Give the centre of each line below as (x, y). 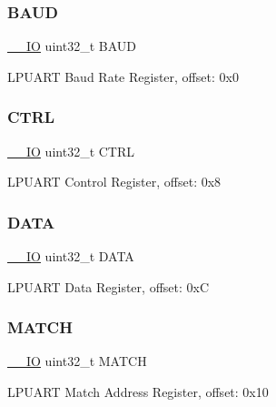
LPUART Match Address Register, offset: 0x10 (138, 392)
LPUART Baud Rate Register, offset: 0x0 (123, 76)
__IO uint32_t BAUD (72, 46)
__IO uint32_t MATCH (77, 361)
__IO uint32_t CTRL (71, 151)
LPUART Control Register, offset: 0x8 (114, 182)
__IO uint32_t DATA (71, 256)
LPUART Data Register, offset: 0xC (108, 286)
